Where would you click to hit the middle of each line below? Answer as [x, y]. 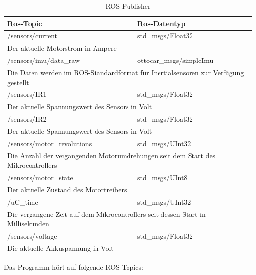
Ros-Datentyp [161, 23]
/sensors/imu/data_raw [44, 60]
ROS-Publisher [128, 6]
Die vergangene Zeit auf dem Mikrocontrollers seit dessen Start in [107, 214]
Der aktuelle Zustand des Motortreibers [67, 189]
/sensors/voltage [32, 236]
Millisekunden [28, 224]
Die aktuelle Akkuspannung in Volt [61, 248]
